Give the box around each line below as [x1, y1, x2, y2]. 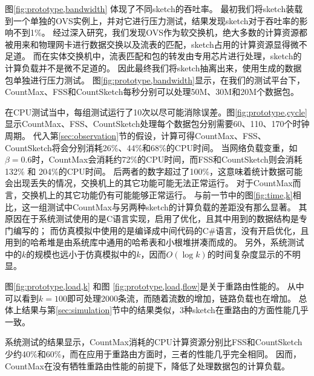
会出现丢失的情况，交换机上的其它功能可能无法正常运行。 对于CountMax [5, 177, 293, 189]
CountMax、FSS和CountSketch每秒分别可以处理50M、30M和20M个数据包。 [5, 85, 299, 98]
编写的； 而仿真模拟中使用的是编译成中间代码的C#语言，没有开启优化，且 [13, 224, 309, 236]
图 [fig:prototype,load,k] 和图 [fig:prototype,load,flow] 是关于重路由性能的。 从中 [5, 280, 304, 293]
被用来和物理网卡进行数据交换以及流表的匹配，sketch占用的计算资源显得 [5, 37, 290, 50]
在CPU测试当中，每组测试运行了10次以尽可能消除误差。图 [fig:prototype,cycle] [5, 105, 307, 118]
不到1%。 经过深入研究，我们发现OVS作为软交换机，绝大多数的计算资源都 [13, 26, 308, 39]
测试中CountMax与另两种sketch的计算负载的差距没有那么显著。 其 [47, 200, 307, 213]
